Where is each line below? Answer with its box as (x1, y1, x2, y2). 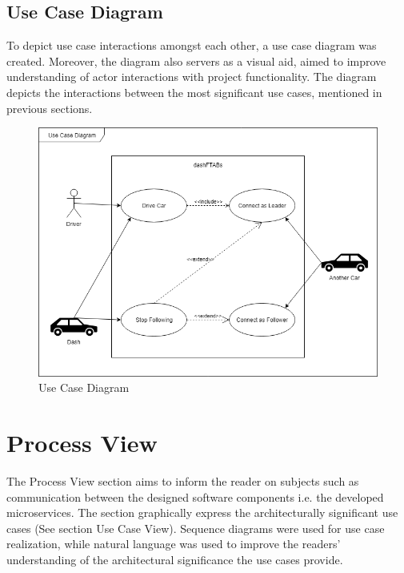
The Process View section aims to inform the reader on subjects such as (6, 472, 359, 489)
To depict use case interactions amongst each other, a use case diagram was (6, 37, 377, 54)
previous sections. (6, 99, 93, 116)
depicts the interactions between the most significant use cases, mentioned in (6, 83, 382, 100)
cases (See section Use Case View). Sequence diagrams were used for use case (6, 519, 385, 536)
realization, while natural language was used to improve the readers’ (6, 535, 341, 552)
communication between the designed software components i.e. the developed (6, 488, 384, 505)
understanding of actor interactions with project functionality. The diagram (6, 68, 377, 85)
